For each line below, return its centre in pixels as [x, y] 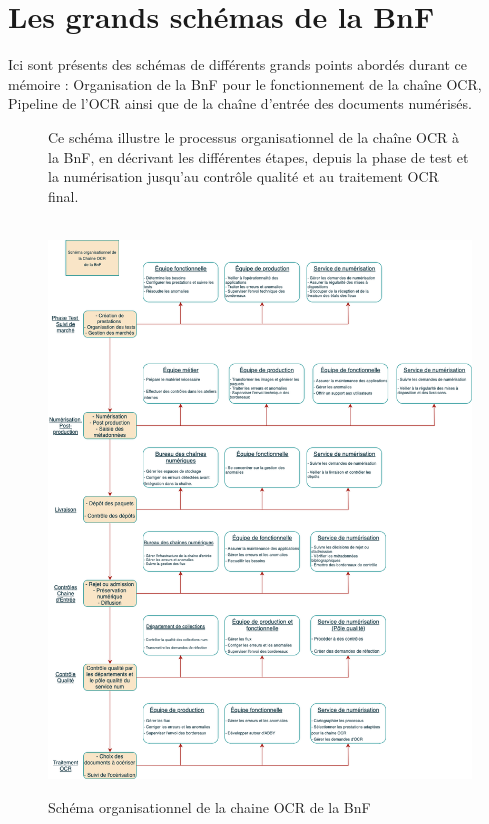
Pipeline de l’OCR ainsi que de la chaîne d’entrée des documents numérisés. [240, 103]
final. [63, 195]
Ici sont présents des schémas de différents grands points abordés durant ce [238, 64]
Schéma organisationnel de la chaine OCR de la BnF [209, 806]
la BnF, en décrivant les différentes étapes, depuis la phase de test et [258, 156]
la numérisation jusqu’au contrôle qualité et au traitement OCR [243, 176]
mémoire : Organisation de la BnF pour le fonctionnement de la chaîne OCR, [245, 83]
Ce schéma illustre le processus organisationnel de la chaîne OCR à [253, 136]
